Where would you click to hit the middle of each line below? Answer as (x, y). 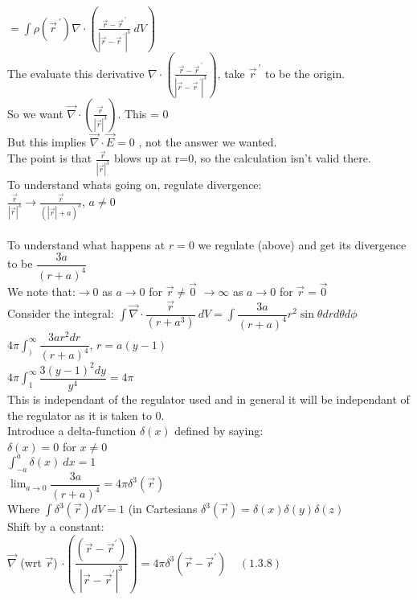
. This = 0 (143, 113)
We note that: (41, 291)
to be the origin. (305, 73)
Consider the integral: (61, 313)
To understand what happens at (86, 244)
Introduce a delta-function (72, 431)
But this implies (47, 141)
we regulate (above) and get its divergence (302, 244)
